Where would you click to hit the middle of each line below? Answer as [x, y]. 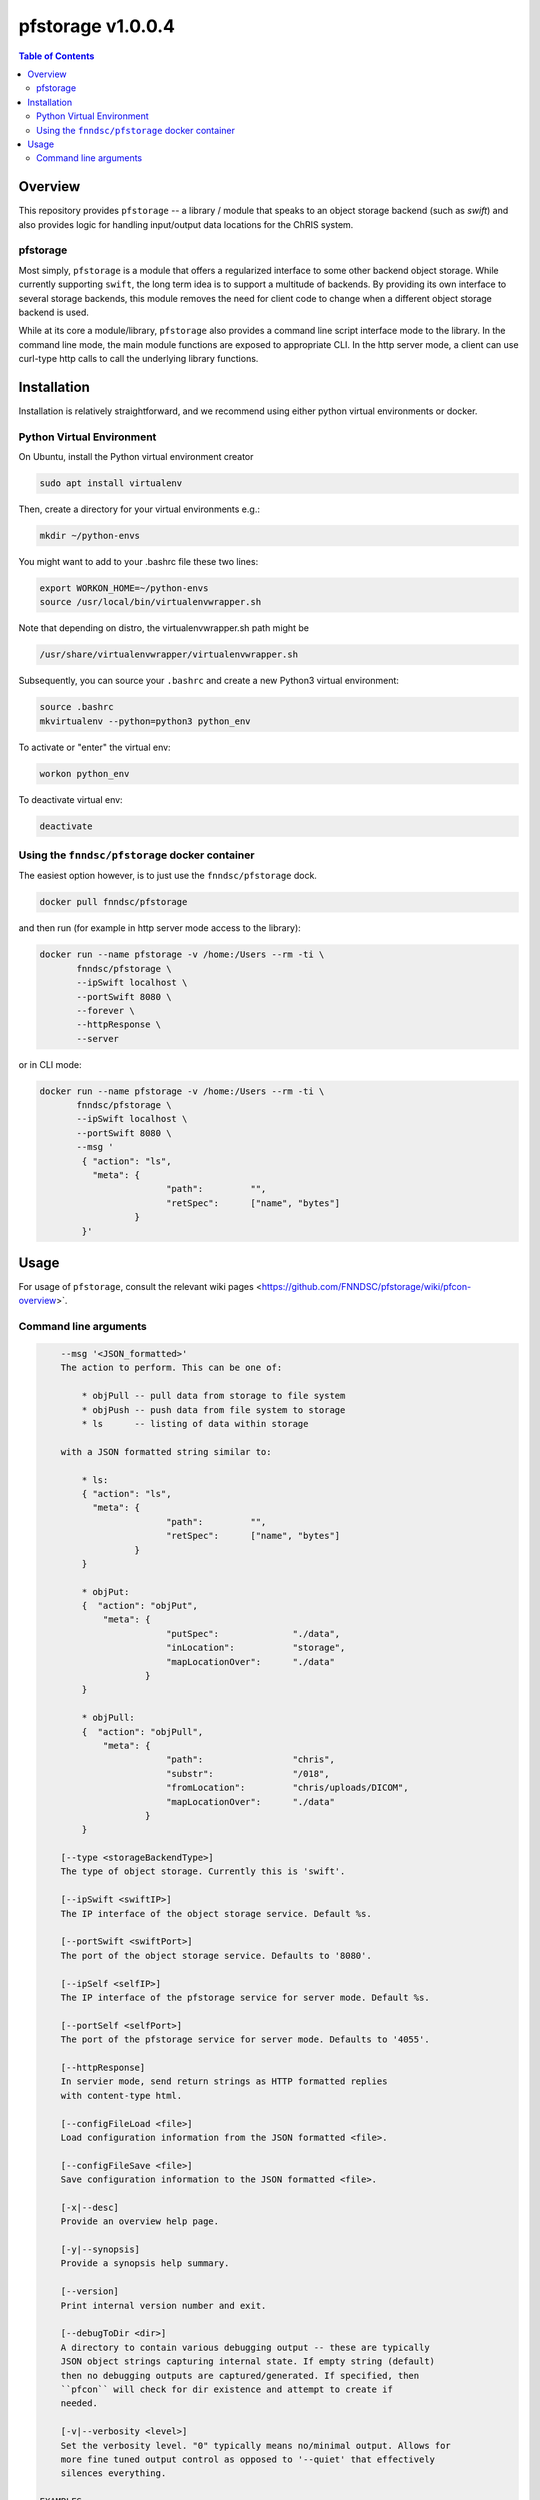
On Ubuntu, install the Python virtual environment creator [136, 457]
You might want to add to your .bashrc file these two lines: [138, 562]
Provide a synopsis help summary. [145, 2263]
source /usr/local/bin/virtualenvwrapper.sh [150, 602]
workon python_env [84, 773]
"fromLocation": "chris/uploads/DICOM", [287, 1788]
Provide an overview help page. [140, 2221]
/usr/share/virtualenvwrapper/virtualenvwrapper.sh [169, 654]
